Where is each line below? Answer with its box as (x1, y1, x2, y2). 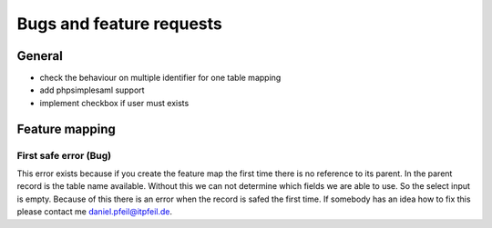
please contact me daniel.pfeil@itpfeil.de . (16, 206, 173, 217)
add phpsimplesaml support (39, 84, 145, 95)
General (16, 48, 64, 64)
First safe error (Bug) (16, 149, 112, 162)
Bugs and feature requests (16, 14, 222, 34)
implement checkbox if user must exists (39, 97, 190, 108)
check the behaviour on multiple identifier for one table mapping (39, 73, 282, 84)
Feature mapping (16, 121, 116, 136)
